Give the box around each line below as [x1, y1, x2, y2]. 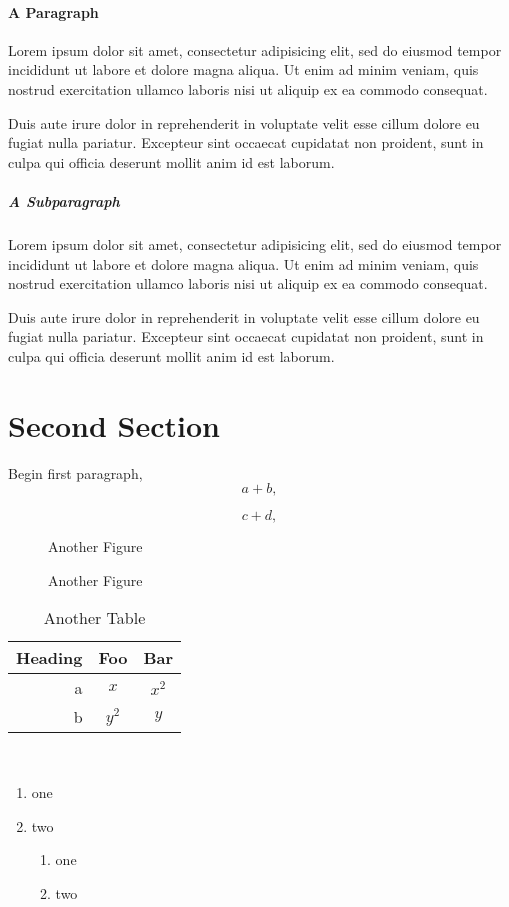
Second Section [8, 404, 220, 445]
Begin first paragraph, [8, 462, 143, 483]
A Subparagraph [8, 190, 120, 211]
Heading [16, 646, 83, 670]
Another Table [43, 606, 146, 630]
